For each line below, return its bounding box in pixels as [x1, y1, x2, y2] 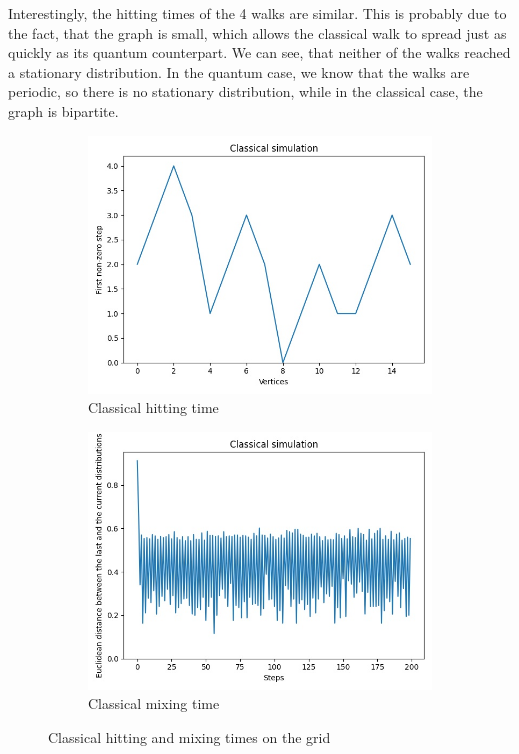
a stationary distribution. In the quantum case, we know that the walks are [8, 61, 470, 82]
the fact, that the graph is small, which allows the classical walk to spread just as [8, 22, 507, 43]
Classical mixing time [88, 693, 220, 714]
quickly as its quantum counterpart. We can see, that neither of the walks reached [8, 42, 511, 63]
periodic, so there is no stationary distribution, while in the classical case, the [8, 81, 483, 102]
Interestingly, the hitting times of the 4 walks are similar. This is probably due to [8, 3, 507, 23]
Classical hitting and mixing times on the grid [48, 726, 331, 747]
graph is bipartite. [8, 100, 119, 121]
